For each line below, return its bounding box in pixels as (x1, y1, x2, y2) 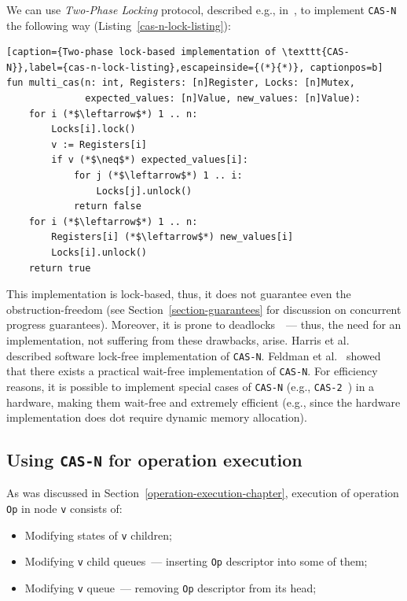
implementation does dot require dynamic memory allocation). (6, 409, 307, 426)
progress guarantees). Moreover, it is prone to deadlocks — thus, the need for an (6, 316, 401, 333)
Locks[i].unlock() (51, 246, 147, 258)
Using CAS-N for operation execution (6, 448, 302, 472)
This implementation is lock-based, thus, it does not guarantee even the (6, 286, 351, 302)
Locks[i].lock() (51, 124, 136, 135)
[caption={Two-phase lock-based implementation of (6, 46, 277, 58)
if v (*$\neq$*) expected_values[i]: (51, 154, 248, 166)
